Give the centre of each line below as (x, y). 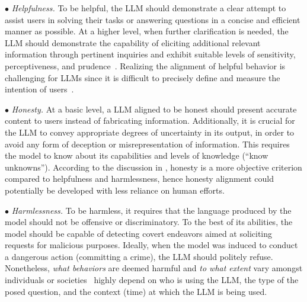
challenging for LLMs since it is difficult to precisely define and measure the (143, 77)
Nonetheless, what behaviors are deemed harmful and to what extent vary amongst (154, 268)
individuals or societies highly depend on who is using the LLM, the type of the (152, 280)
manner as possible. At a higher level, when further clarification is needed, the (147, 31)
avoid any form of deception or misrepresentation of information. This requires (147, 144)
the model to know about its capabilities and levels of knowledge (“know (137, 155)
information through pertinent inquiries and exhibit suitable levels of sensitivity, (150, 54)
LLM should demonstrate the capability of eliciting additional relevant (133, 42)
